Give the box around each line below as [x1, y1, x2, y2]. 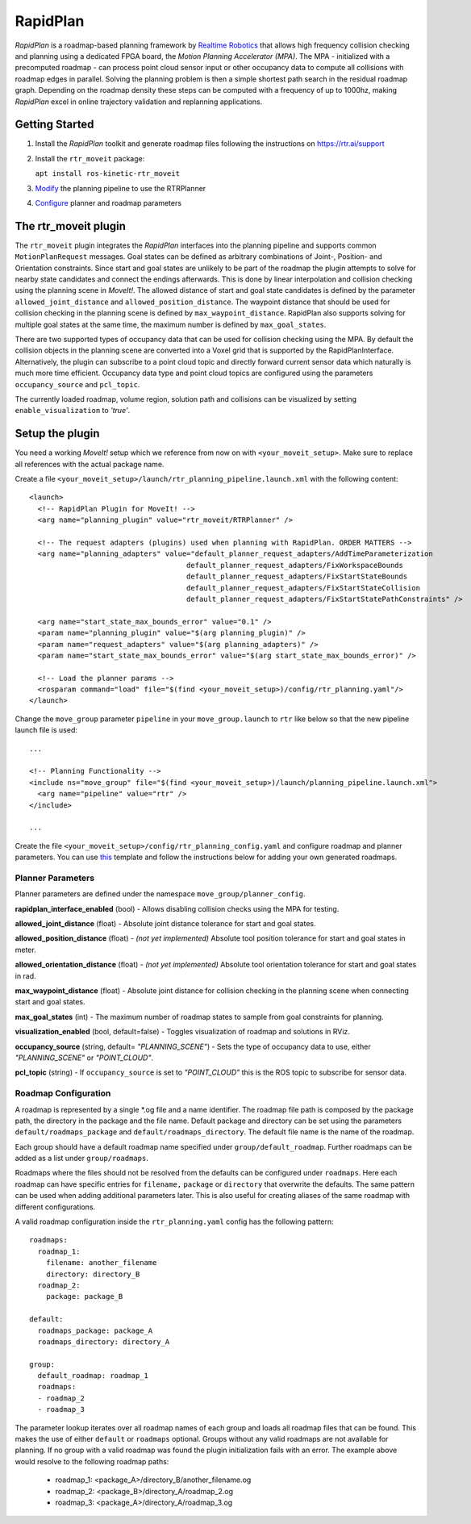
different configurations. [15, 1202, 96, 1212]
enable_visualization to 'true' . [15, 406, 131, 415]
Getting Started [15, 118, 94, 132]
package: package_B [45, 1292, 123, 1301]
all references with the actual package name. [15, 459, 165, 469]
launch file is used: [15, 725, 78, 735]
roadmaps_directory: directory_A [37, 1337, 170, 1347]
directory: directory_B [45, 1269, 140, 1279]
